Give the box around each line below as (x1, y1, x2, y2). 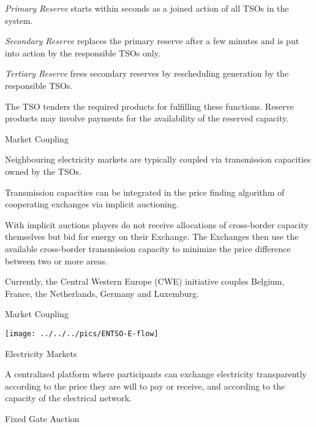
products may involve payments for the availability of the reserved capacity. (5, 112, 289, 125)
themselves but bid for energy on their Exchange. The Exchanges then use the (5, 230, 299, 243)
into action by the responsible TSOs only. (5, 46, 160, 59)
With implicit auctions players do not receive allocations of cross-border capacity (5, 218, 309, 231)
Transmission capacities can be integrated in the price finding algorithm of (5, 185, 285, 198)
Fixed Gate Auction (5, 412, 80, 425)
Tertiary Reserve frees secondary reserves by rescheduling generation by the (5, 67, 289, 80)
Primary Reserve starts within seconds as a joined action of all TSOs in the (5, 2, 289, 14)
